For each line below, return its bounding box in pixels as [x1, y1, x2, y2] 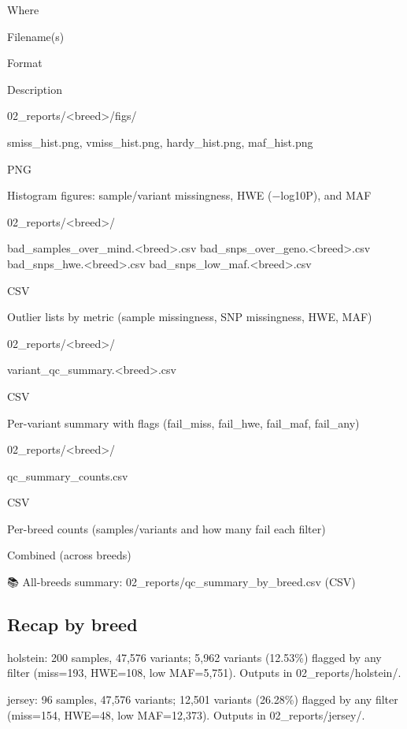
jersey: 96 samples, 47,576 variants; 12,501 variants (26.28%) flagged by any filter [7, 691, 398, 708]
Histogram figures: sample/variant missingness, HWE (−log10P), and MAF [7, 187, 372, 204]
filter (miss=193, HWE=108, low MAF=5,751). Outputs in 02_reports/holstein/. [7, 664, 401, 681]
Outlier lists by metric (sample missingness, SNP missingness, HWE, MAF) [7, 308, 372, 325]
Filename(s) [7, 28, 65, 44]
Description [7, 80, 62, 97]
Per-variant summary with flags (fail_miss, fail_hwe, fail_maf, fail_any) [7, 414, 360, 431]
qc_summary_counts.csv [7, 467, 128, 484]
